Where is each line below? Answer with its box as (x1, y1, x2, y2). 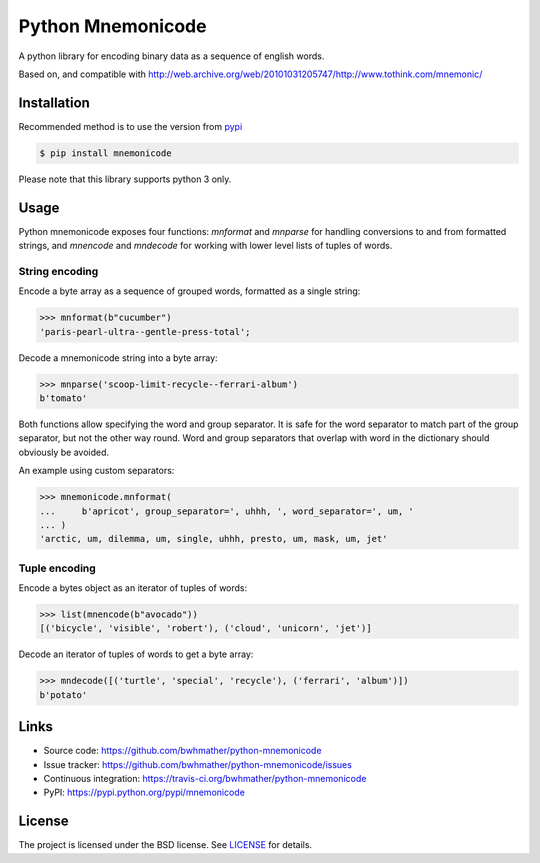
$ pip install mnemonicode (39, 147, 172, 159)
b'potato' (39, 689, 88, 700)
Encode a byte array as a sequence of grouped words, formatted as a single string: (18, 285, 361, 297)
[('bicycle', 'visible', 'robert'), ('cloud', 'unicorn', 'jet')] (39, 623, 372, 634)
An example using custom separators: (18, 465, 175, 477)
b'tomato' (39, 392, 88, 404)
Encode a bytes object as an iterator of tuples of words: (18, 582, 248, 594)
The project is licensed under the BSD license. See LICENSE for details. (18, 839, 313, 851)
